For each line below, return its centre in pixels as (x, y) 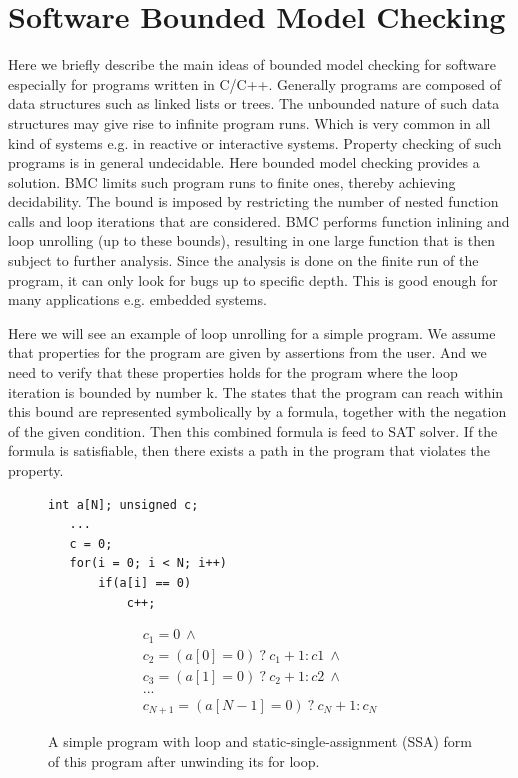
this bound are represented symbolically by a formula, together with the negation (257, 411)
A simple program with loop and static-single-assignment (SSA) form (260, 741)
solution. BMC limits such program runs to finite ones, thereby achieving (232, 181)
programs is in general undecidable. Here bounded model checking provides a (244, 162)
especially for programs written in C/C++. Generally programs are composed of (255, 83)
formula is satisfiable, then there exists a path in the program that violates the (249, 450)
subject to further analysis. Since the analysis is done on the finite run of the (243, 260)
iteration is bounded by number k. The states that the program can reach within (256, 391)
